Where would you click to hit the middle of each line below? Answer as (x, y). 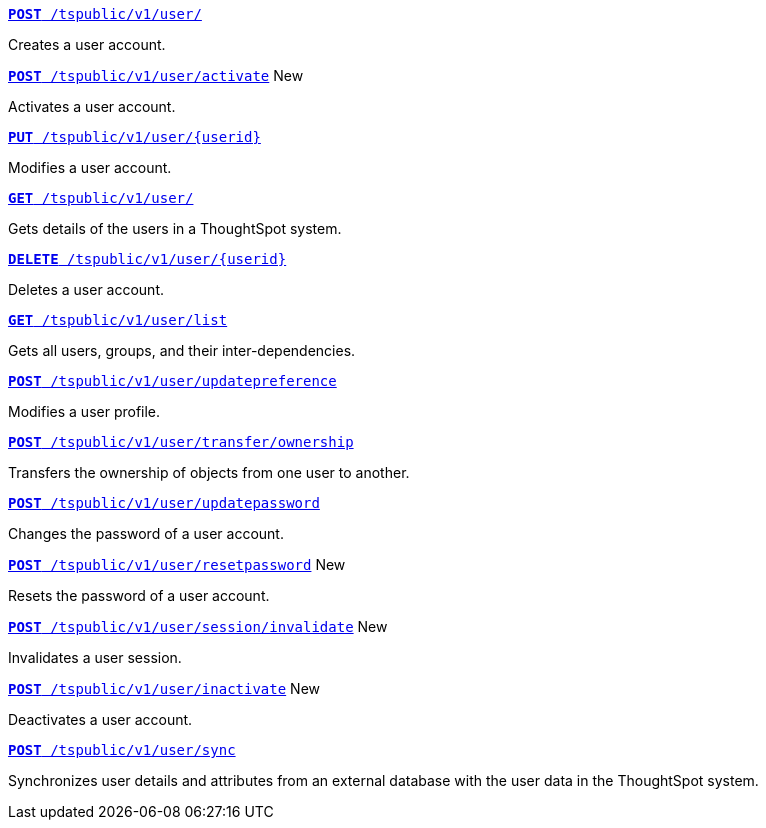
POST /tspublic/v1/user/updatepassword (164, 503)
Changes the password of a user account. (146, 533)
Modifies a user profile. (84, 411)
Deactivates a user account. (100, 719)
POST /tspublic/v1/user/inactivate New (164, 688)
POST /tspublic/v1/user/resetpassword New (177, 564)
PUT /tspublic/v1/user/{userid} (134, 137)
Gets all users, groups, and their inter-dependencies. (182, 350)
